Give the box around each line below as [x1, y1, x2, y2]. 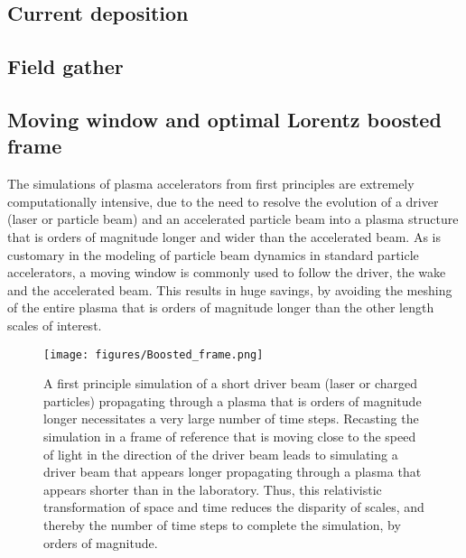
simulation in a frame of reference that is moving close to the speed [43, 426, 416, 445]
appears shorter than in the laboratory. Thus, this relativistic [43, 479, 382, 498]
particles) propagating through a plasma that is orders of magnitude [43, 391, 422, 410]
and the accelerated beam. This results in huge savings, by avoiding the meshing [7, 280, 452, 299]
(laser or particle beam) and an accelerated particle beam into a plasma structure [7, 209, 459, 228]
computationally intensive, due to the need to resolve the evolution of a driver [7, 191, 439, 210]
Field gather [7, 52, 124, 80]
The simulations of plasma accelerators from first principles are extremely [7, 174, 415, 193]
